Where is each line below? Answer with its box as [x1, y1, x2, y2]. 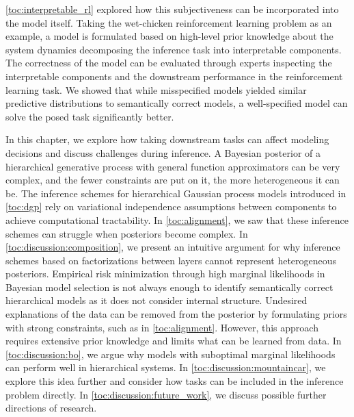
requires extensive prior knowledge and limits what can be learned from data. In [5, 333, 342, 348]
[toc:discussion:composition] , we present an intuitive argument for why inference [5, 240, 340, 254]
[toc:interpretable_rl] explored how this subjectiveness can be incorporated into [5, 2, 339, 16]
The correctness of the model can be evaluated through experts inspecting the [5, 55, 332, 70]
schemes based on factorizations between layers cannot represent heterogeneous [5, 253, 337, 267]
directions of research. [5, 401, 97, 415]
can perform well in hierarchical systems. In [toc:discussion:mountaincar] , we [5, 360, 326, 375]
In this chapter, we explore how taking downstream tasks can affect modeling [5, 132, 329, 147]
